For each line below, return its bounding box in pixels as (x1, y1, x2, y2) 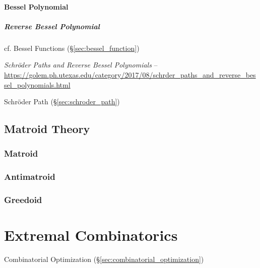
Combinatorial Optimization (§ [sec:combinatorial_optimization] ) (4, 254, 204, 264)
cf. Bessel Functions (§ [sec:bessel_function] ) (4, 42, 140, 53)
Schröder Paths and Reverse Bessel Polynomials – (4, 59, 158, 70)
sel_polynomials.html (4, 79, 71, 90)
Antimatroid (4, 170, 55, 183)
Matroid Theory (4, 121, 90, 137)
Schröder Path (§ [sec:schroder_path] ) (4, 96, 120, 107)
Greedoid (4, 193, 42, 206)
